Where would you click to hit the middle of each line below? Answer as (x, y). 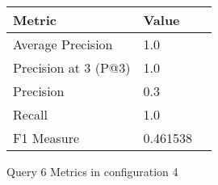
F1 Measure (46, 138)
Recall (30, 114)
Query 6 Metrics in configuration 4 (92, 171)
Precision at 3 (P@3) (72, 67)
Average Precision (63, 44)
